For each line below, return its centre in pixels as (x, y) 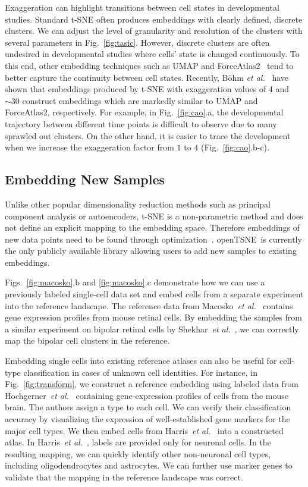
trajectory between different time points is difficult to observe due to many (141, 123)
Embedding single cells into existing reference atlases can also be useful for (141, 361)
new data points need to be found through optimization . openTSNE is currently (153, 239)
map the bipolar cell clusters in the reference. (87, 340)
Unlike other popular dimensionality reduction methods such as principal (138, 204)
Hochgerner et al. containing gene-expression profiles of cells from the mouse (147, 395)
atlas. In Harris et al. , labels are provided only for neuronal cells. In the (138, 442)
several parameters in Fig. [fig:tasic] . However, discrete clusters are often (137, 42)
